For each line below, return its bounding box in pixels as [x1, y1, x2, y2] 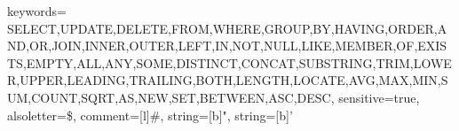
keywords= [7, 2, 67, 19]
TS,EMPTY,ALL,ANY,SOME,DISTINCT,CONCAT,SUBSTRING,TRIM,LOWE [7, 53, 452, 72]
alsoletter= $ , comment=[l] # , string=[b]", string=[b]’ [7, 105, 293, 124]
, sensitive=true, [330, 88, 420, 106]
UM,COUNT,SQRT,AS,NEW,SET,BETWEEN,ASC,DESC [7, 88, 331, 106]
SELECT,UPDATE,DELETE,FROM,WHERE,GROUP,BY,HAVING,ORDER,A [7, 19, 447, 37]
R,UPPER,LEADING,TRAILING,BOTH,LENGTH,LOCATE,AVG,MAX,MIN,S [7, 71, 448, 89]
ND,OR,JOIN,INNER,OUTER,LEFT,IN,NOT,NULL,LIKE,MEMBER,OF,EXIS [7, 36, 447, 55]
